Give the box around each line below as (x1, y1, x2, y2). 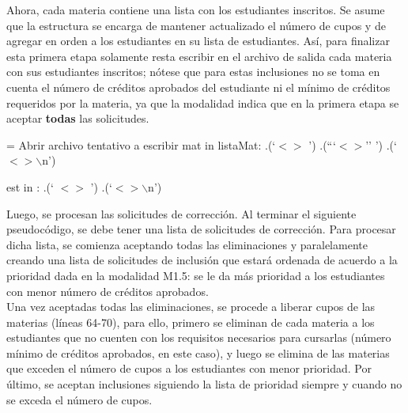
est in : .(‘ (6, 178, 54, 195)
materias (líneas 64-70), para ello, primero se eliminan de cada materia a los (6, 313, 375, 330)
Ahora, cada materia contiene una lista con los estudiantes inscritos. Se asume (6, 2, 385, 17)
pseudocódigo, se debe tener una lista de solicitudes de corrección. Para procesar (6, 221, 396, 237)
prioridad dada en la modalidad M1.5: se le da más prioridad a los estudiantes (6, 267, 385, 283)
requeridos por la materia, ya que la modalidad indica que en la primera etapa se (6, 94, 399, 111)
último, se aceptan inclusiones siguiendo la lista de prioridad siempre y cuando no (6, 376, 402, 392)
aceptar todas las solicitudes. (6, 110, 149, 127)
